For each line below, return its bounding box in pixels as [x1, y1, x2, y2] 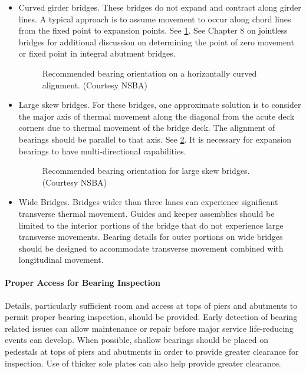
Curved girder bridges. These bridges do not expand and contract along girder [18, 1, 301, 13]
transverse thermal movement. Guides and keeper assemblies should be [18, 207, 275, 219]
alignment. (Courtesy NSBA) [42, 78, 147, 91]
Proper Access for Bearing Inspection [5, 276, 161, 289]
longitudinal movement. [18, 253, 104, 266]
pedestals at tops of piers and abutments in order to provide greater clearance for [5, 345, 299, 358]
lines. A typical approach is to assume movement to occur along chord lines [18, 12, 291, 25]
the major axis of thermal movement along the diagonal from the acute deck [18, 110, 295, 122]
